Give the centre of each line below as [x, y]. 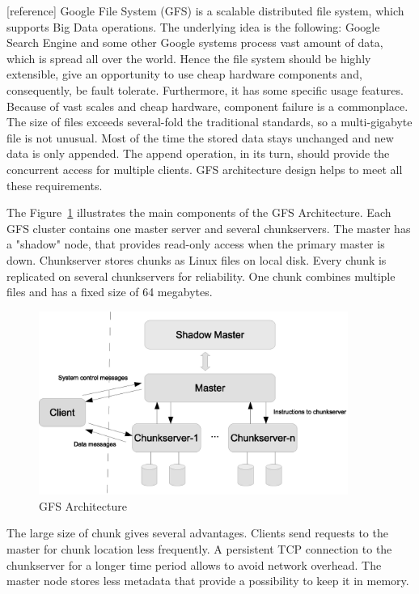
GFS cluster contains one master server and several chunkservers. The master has [209, 228]
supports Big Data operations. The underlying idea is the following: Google [193, 26]
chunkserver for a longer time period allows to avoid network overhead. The [194, 564]
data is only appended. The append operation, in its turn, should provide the [198, 153]
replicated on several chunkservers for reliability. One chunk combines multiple [201, 276]
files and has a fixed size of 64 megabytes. [110, 292]
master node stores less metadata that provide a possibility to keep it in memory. [208, 581]
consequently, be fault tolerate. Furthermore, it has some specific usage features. [205, 89]
